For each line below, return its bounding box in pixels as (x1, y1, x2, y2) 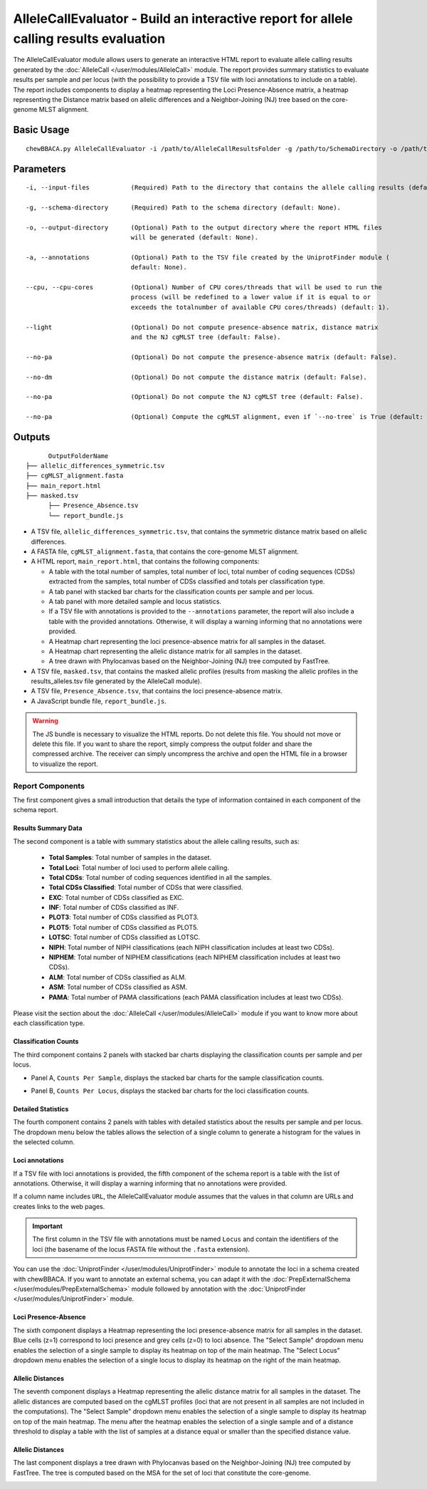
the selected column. (13, 1138, 75, 1146)
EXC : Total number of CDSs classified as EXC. (48, 893, 184, 901)
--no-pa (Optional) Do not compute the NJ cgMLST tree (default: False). (26, 393, 364, 401)
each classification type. (13, 1019, 85, 1027)
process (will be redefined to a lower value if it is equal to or (130, 293, 371, 301)
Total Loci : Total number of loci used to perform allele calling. (48, 863, 229, 872)
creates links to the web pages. (13, 1202, 105, 1210)
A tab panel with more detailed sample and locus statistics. (48, 597, 222, 606)
